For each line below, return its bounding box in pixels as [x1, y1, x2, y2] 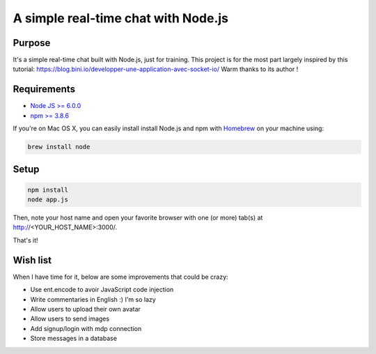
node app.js [27, 196, 69, 203]
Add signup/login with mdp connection [30, 324, 142, 332]
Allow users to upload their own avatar [30, 305, 141, 313]
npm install [27, 185, 69, 194]
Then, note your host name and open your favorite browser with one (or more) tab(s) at [13, 213, 263, 222]
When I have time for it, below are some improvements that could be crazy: [13, 272, 229, 281]
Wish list [13, 254, 52, 266]
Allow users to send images [30, 314, 110, 323]
